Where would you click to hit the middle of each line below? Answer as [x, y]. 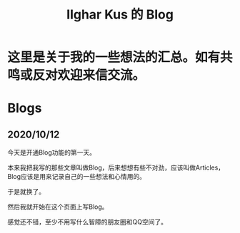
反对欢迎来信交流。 [89, 75]
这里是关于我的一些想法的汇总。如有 [114, 57]
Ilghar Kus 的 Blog [120, 15]
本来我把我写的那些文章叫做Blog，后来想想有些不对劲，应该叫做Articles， [116, 167]
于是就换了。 [26, 192]
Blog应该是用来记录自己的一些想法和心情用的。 [77, 177]
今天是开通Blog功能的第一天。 [52, 152]
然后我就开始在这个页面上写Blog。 [58, 207]
